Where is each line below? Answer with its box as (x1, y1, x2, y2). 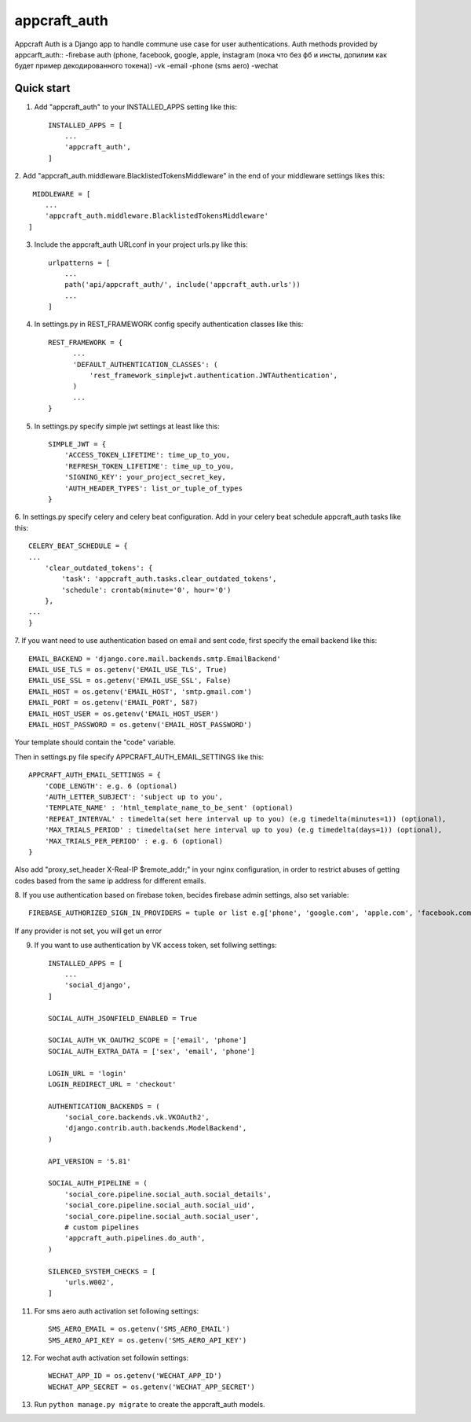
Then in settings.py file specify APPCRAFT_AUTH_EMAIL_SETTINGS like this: (14, 751, 265, 762)
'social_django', (64, 981, 131, 990)
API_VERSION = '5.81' (48, 1156, 131, 1166)
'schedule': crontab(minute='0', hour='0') (61, 586, 232, 594)
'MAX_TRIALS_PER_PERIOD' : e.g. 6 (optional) (44, 836, 224, 845)
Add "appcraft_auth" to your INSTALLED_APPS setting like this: (34, 102, 237, 112)
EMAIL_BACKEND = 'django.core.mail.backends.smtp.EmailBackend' (28, 654, 282, 663)
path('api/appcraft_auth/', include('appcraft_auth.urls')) (64, 280, 301, 289)
